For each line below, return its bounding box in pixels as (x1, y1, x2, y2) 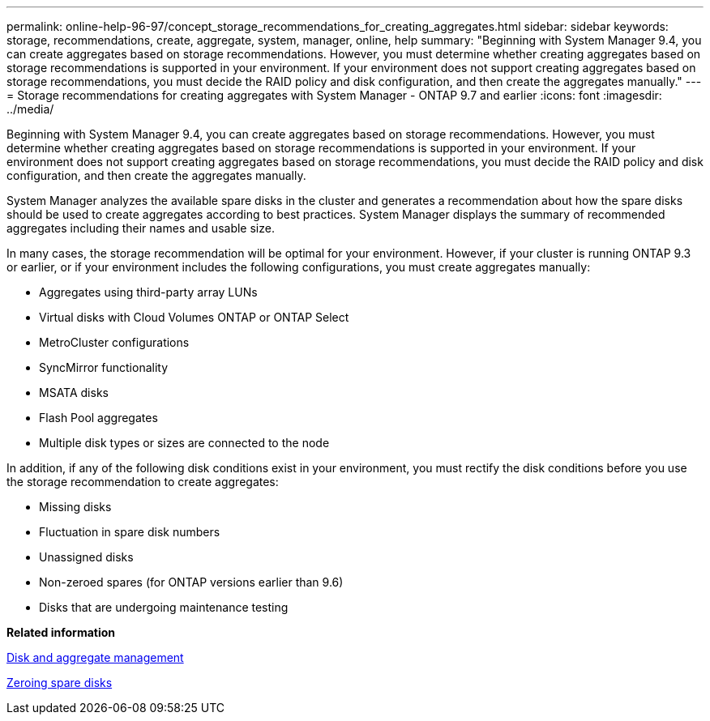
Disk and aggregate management (6, 651, 184, 664)
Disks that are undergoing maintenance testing (39, 600, 289, 614)
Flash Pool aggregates (39, 411, 158, 424)
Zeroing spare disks (6, 676, 113, 689)
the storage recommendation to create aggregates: (6, 475, 279, 488)
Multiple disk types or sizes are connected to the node (39, 436, 330, 450)
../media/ (6, 102, 54, 116)
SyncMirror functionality (39, 360, 169, 374)
